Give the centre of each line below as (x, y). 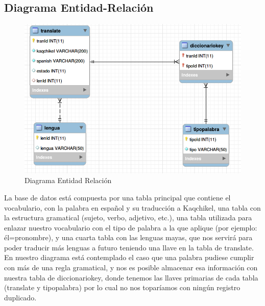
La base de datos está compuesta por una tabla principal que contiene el (117, 197)
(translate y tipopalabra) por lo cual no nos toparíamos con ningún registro (122, 287)
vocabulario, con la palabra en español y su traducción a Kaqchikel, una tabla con (132, 207)
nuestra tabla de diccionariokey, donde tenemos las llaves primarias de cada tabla (131, 277)
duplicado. (20, 297)
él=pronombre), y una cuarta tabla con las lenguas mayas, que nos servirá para (128, 237)
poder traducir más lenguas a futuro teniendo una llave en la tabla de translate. (129, 247)
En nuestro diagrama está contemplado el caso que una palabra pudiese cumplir (129, 257)
